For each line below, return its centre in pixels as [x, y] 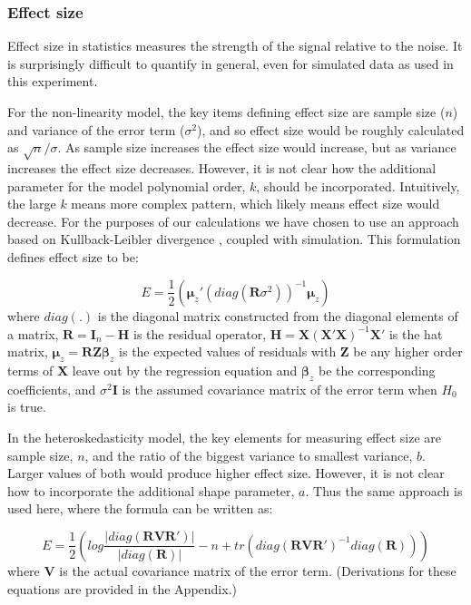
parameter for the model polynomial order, [127, 185]
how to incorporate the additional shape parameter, [151, 490]
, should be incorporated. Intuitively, [358, 185]
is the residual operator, [200, 333]
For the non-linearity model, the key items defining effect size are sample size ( [226, 112]
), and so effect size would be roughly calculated [331, 129]
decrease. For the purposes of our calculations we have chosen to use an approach [233, 221]
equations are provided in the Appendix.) [122, 588]
